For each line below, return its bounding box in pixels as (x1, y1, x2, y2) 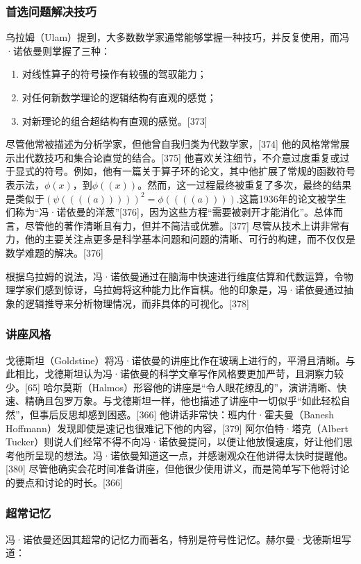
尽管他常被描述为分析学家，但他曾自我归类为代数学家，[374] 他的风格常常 (6, 137, 340, 151)
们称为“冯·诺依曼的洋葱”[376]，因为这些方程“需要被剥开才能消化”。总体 (6, 205, 334, 219)
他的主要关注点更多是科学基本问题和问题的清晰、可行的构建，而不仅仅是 (24, 232, 355, 246)
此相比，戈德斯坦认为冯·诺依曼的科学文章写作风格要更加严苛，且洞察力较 (6, 366, 344, 381)
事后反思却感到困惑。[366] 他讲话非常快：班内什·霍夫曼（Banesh (39, 407, 335, 421)
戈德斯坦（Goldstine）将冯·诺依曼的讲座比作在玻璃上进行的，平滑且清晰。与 (6, 352, 355, 367)
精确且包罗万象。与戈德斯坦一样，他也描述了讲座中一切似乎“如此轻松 (24, 393, 341, 408)
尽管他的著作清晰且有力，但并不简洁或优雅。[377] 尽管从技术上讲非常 (24, 218, 340, 232)
